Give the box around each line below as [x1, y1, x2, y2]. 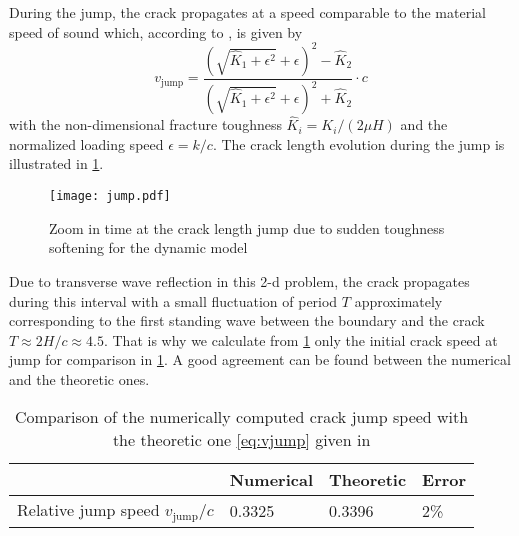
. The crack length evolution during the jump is [212, 133, 505, 154]
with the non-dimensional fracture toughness [9, 114, 282, 135]
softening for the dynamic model [49, 237, 248, 258]
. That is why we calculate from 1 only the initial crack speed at [103, 329, 498, 350]
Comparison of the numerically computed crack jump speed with [14, 405, 469, 429]
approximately [354, 290, 443, 311]
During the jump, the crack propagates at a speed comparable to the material [9, 2, 486, 22]
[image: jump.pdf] [49, 189, 171, 204]
